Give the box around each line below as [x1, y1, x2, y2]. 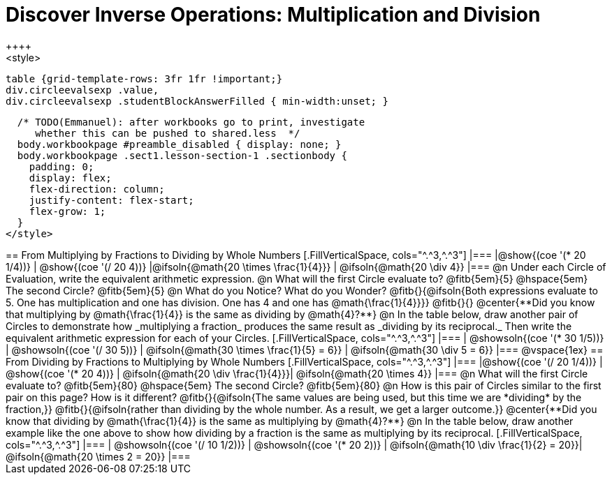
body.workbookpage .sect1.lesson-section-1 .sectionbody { [17, 149, 347, 161]
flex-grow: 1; [29, 205, 106, 217]
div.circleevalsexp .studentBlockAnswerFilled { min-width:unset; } [6, 95, 388, 107]
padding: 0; [29, 160, 94, 172]
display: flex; [29, 172, 112, 183]
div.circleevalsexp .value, [6, 84, 159, 96]
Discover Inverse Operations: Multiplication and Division [6, 3, 541, 27]
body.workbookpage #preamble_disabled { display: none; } [17, 138, 342, 150]
